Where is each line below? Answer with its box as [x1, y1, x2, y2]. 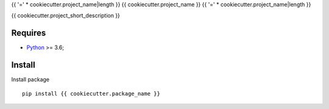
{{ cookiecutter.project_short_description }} [11, 12, 120, 19]
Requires [11, 28, 46, 38]
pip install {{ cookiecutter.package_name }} [22, 90, 161, 97]
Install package [11, 76, 50, 83]
